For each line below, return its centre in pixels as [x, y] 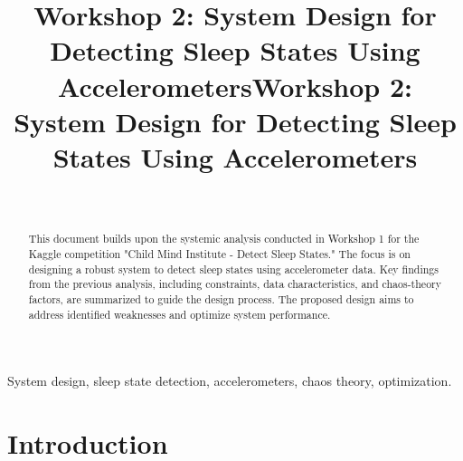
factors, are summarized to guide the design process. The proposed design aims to [221, 298]
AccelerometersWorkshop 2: [235, 86]
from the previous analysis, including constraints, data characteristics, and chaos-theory [235, 284]
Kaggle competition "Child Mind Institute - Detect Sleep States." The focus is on [219, 253]
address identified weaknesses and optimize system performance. [180, 314]
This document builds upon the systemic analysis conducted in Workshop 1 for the [224, 239]
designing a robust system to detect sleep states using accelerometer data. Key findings [233, 269]
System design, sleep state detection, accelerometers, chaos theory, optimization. [230, 381]
